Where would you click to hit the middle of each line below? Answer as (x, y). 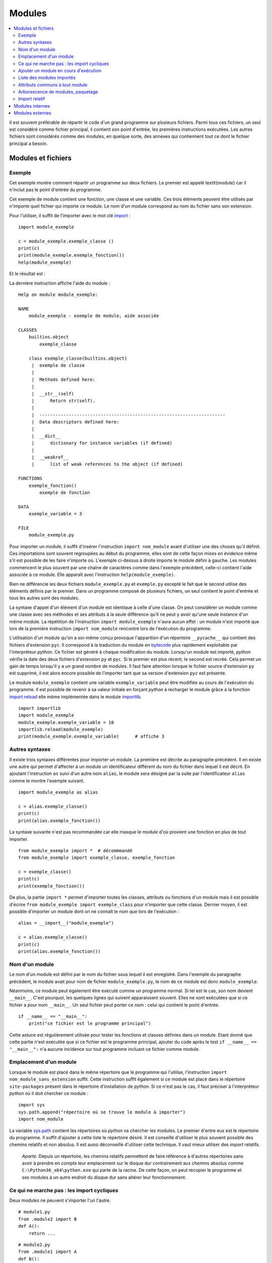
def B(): (29, 1259)
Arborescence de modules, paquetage (58, 92)
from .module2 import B (48, 1219)
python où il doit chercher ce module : (49, 1093)
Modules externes (32, 113)
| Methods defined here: (63, 379)
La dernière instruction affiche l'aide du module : (60, 283)
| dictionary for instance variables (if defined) (102, 443)
